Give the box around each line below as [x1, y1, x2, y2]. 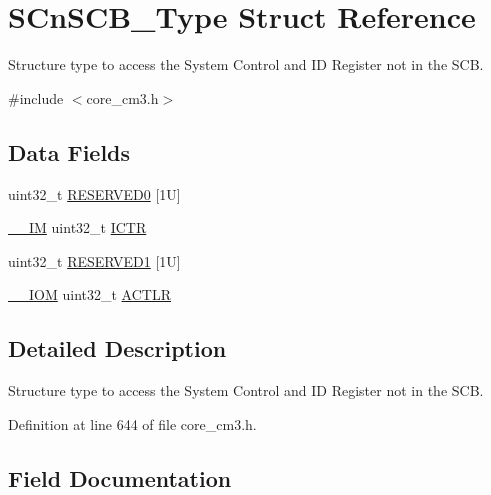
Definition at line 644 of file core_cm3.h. [8, 413, 257, 434]
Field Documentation [8, 462, 232, 493]
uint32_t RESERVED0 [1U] [8, 183, 181, 204]
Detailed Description [8, 333, 227, 364]
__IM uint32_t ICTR [8, 217, 147, 238]
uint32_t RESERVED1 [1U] [8, 250, 181, 271]
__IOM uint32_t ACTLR [8, 284, 171, 305]
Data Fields [8, 136, 131, 167]
